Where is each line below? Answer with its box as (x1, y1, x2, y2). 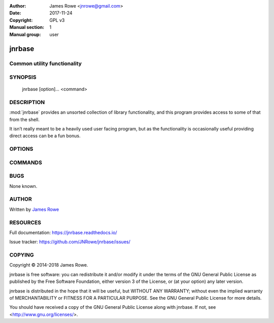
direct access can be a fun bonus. (9, 133, 81, 139)
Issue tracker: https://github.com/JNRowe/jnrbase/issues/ (9, 239, 130, 245)
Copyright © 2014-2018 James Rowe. (9, 262, 88, 268)
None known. (9, 183, 38, 189)
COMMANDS (9, 159, 43, 166)
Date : (9, 10, 21, 16)
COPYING (9, 251, 34, 259)
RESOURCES (9, 219, 42, 226)
